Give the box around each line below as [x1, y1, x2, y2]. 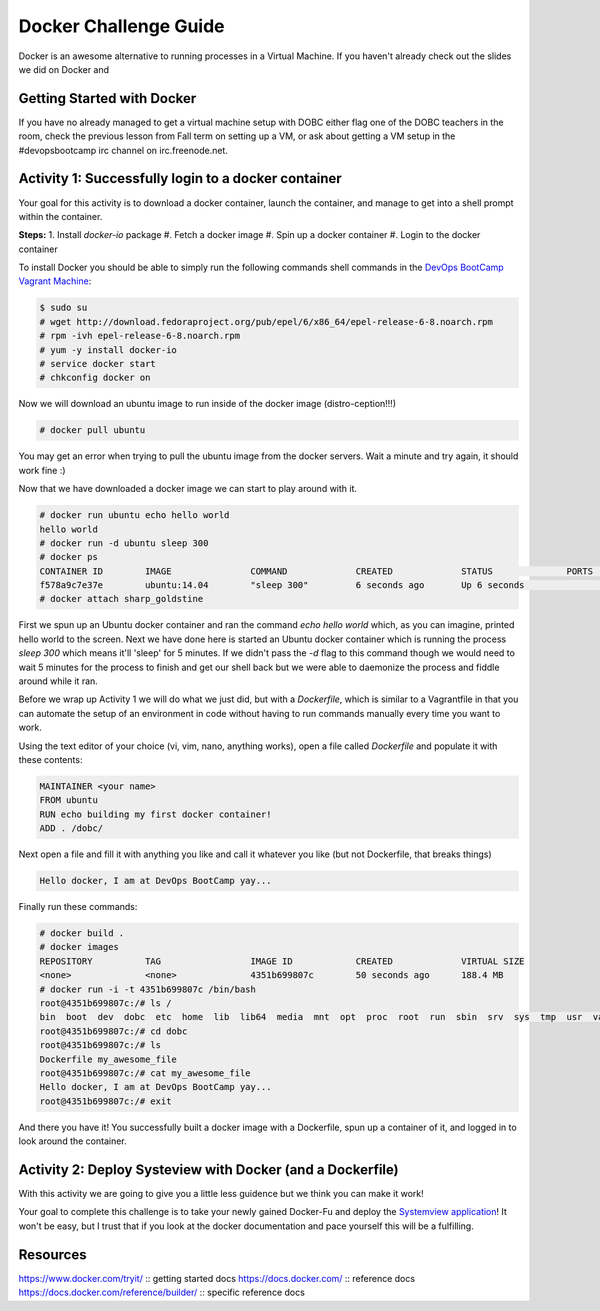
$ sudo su [39, 302, 88, 314]
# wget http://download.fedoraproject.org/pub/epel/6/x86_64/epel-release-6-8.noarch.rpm [39, 316, 494, 327]
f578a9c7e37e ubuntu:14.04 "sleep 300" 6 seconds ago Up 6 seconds [39, 580, 525, 591]
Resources [18, 1246, 87, 1263]
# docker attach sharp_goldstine [39, 593, 204, 605]
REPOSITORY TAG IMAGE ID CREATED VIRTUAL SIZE [39, 955, 525, 967]
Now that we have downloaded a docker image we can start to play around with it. [18, 483, 358, 495]
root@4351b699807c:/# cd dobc [39, 1025, 188, 1037]
